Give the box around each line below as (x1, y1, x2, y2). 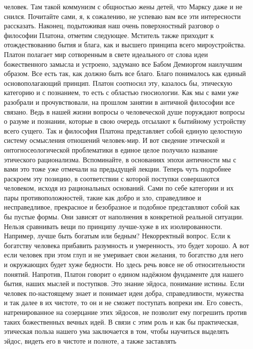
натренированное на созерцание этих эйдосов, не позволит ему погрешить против (4, 307, 247, 317)
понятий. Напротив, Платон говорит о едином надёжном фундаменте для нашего (4, 269, 244, 279)
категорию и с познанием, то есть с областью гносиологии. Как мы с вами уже (4, 87, 239, 97)
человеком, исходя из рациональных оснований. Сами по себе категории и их (4, 183, 234, 193)
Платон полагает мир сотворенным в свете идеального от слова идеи (4, 49, 208, 59)
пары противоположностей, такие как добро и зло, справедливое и (4, 192, 201, 202)
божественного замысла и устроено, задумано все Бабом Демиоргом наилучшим (4, 58, 242, 69)
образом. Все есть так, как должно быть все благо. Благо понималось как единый (4, 68, 246, 78)
